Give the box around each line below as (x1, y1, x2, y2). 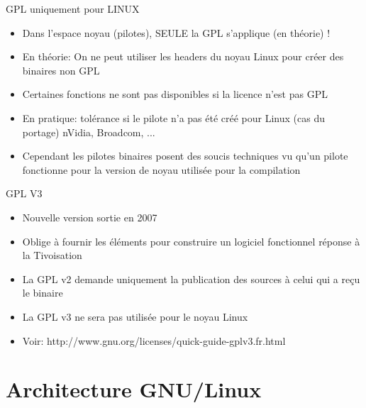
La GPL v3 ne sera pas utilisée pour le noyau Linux (22, 309, 248, 324)
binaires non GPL (22, 62, 100, 77)
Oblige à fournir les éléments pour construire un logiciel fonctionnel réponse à (22, 233, 360, 248)
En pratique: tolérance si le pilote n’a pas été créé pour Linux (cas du (22, 110, 326, 125)
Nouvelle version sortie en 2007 (22, 209, 157, 224)
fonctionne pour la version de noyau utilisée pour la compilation (22, 162, 301, 177)
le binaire (22, 285, 63, 300)
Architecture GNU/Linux (6, 375, 262, 404)
